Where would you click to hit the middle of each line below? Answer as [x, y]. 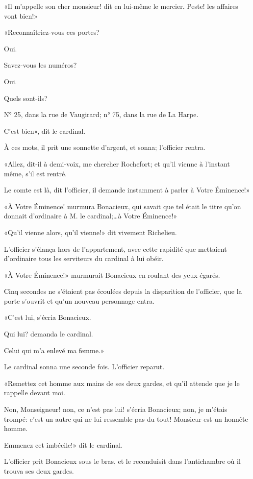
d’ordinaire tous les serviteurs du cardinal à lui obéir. [84, 258]
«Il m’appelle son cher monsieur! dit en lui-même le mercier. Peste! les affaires [121, 6]
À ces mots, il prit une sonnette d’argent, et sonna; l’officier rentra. [105, 147]
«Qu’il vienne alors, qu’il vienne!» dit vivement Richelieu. [90, 232]
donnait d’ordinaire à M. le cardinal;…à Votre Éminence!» [91, 216]
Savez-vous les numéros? [40, 65]
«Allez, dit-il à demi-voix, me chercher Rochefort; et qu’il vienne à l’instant [117, 163]
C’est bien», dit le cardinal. [45, 131]
